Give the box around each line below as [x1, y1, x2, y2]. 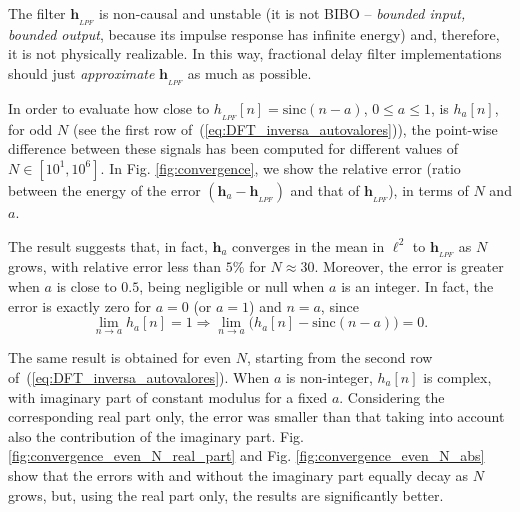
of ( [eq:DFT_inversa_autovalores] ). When [8, 367, 270, 387]
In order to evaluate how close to [8, 97, 210, 118]
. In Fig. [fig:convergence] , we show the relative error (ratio [100, 157, 461, 178]
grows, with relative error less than [8, 256, 222, 277]
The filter [8, 3, 66, 23]
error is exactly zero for [8, 295, 151, 316]
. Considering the [339, 386, 445, 407]
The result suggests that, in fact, [8, 235, 208, 256]
